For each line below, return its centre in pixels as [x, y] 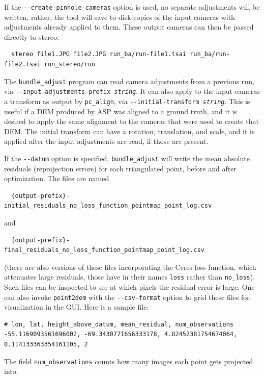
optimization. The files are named [57, 178]
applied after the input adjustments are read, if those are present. [106, 141]
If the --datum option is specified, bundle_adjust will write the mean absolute [127, 158]
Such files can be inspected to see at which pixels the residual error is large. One [129, 287]
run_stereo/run [69, 65]
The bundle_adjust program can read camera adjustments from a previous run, [129, 81]
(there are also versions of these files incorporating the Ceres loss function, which [130, 267]
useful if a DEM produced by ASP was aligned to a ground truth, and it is [121, 111]
